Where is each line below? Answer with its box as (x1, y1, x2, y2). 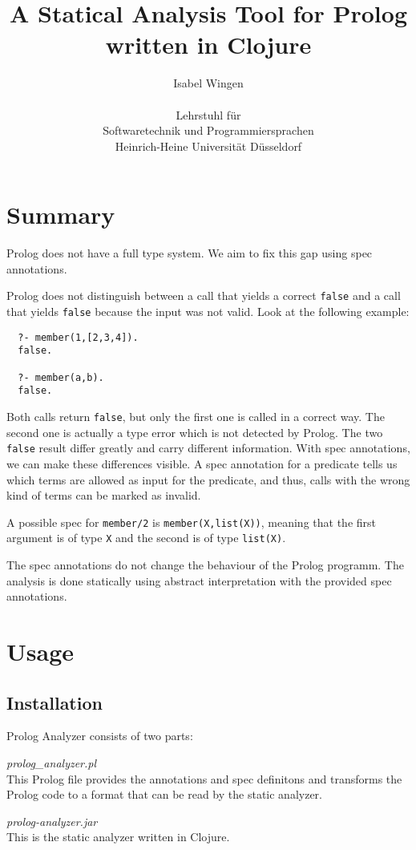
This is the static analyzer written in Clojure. (6, 828, 230, 845)
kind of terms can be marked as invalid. (6, 487, 201, 504)
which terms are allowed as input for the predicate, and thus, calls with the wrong (6, 471, 410, 488)
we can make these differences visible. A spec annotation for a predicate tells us (6, 455, 398, 472)
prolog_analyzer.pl (6, 754, 97, 771)
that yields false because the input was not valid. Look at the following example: (6, 303, 410, 320)
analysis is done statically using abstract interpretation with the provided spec (6, 572, 392, 589)
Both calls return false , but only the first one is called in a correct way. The (6, 408, 385, 424)
